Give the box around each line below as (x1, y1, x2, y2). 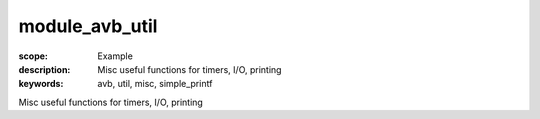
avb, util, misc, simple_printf (97, 78, 213, 90)
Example (97, 50, 134, 62)
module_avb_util (18, 15, 158, 37)
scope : (18, 50, 49, 62)
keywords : (18, 78, 64, 90)
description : (18, 63, 71, 75)
